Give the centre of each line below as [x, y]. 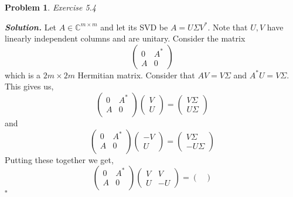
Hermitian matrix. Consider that [136, 75]
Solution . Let [31, 27]
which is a [23, 75]
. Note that [228, 27]
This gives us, [29, 86]
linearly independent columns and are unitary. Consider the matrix [125, 38]
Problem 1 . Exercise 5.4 [51, 7]
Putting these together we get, [59, 159]
